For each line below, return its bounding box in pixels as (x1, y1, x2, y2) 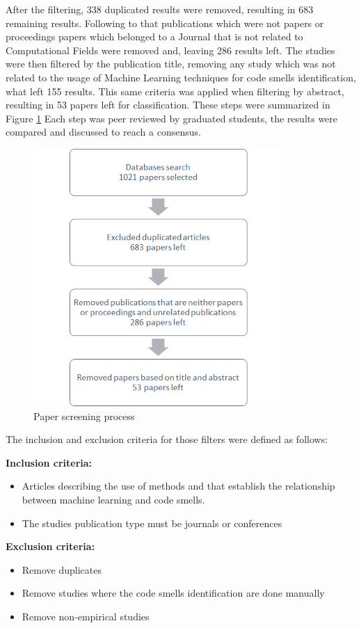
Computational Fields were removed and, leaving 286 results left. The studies (6, 42, 335, 57)
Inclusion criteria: (6, 455, 93, 469)
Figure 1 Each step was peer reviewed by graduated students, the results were (6, 111, 338, 125)
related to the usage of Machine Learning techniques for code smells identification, (6, 70, 356, 84)
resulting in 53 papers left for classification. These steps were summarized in (6, 97, 330, 112)
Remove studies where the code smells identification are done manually (22, 586, 325, 600)
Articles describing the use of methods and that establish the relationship (22, 478, 335, 493)
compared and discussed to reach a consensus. (6, 124, 201, 139)
